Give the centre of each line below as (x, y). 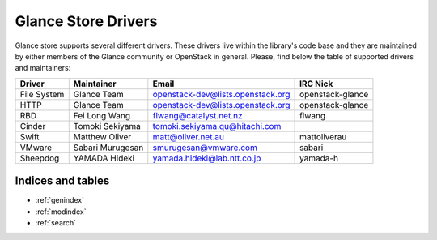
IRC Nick (316, 84)
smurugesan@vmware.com (205, 148)
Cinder (33, 126)
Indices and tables (62, 181)
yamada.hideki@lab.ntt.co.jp (207, 158)
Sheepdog (40, 158)
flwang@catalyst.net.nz (197, 115)
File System (42, 94)
